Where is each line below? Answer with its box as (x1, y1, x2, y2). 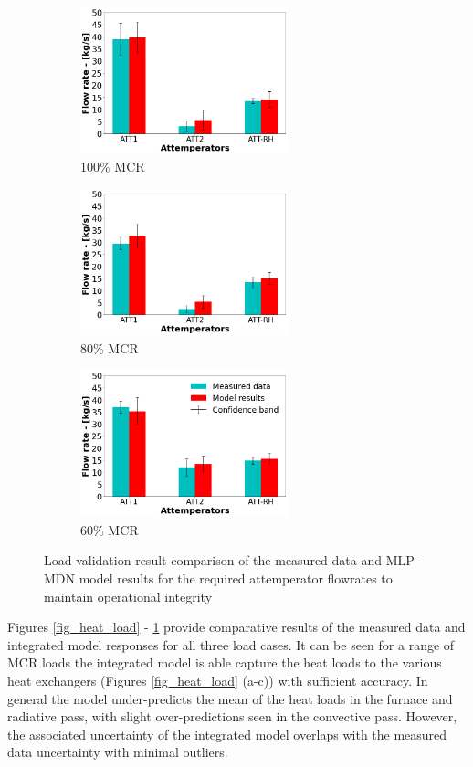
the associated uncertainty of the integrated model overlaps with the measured (7, 724, 447, 743)
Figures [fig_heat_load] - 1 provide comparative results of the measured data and (7, 617, 466, 636)
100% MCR (80, 157, 145, 176)
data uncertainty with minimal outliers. (7, 742, 228, 762)
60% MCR (80, 520, 139, 539)
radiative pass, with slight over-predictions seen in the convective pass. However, (7, 707, 457, 726)
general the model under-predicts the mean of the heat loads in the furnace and (7, 688, 453, 708)
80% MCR (80, 339, 139, 358)
